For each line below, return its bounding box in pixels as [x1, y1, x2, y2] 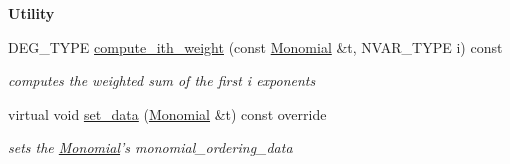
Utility [8, 3, 55, 23]
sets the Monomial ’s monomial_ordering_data [8, 137, 293, 158]
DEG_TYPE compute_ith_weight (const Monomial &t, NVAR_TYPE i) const [8, 36, 503, 57]
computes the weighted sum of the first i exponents [8, 70, 316, 91]
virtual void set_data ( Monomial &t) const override [8, 103, 327, 124]
